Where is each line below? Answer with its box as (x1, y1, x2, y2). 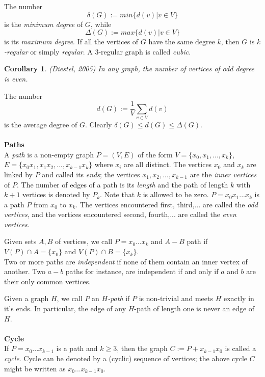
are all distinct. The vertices (124, 159, 212, 170)
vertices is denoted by (22, 189, 90, 200)
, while (90, 18, 112, 29)
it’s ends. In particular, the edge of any (4, 303, 126, 314)
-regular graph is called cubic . (98, 46, 191, 57)
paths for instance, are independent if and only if (65, 266, 219, 277)
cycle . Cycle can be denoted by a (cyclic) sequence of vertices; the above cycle (4, 353, 248, 364)
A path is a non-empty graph (4, 149, 94, 159)
